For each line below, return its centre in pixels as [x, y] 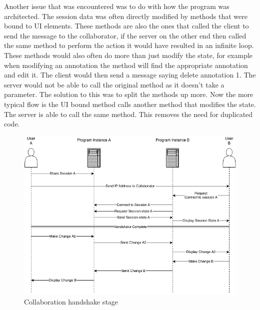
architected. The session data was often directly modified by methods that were [126, 16]
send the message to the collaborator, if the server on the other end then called [125, 35]
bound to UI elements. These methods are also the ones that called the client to [126, 26]
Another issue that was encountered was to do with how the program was [117, 6]
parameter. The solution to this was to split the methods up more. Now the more [129, 94]
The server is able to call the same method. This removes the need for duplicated [128, 114]
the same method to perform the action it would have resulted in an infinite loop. [129, 45]
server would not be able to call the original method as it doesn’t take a [114, 84]
